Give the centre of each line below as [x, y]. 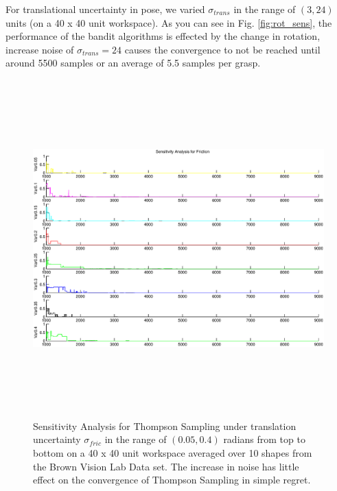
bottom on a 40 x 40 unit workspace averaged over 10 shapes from [173, 453]
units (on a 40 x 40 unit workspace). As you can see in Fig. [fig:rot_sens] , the [169, 22]
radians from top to [264, 439]
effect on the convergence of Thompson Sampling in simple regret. [172, 480]
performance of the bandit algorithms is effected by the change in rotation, [163, 36]
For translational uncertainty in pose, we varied [105, 9]
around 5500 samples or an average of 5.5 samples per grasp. [133, 63]
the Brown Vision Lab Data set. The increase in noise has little [166, 466]
